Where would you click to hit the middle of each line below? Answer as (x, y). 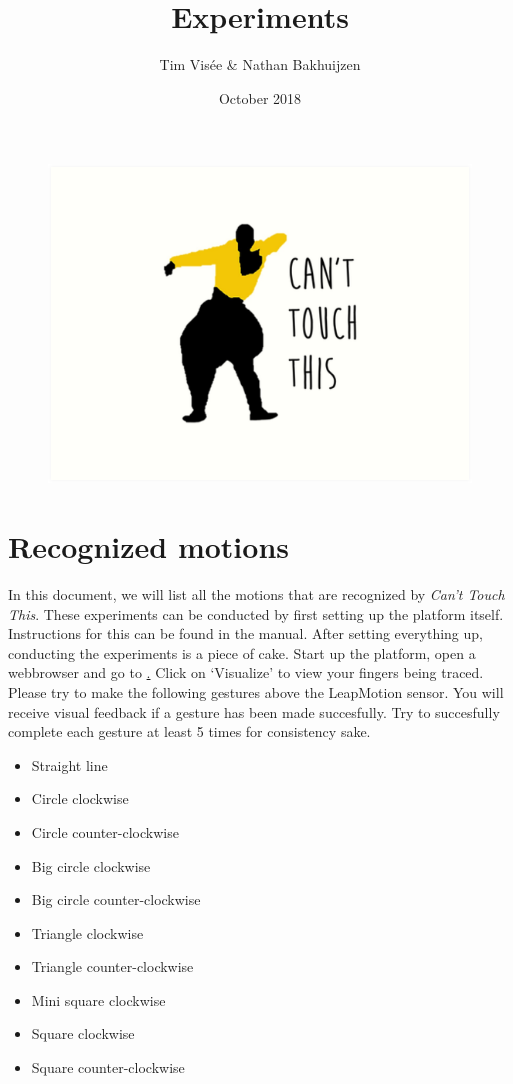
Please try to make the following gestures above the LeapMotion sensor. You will (256, 691)
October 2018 (260, 97)
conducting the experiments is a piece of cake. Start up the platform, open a (242, 652)
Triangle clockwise (87, 932)
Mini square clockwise (98, 999)
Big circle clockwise (91, 865)
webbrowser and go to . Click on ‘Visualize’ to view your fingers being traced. (246, 672)
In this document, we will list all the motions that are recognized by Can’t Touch (256, 593)
